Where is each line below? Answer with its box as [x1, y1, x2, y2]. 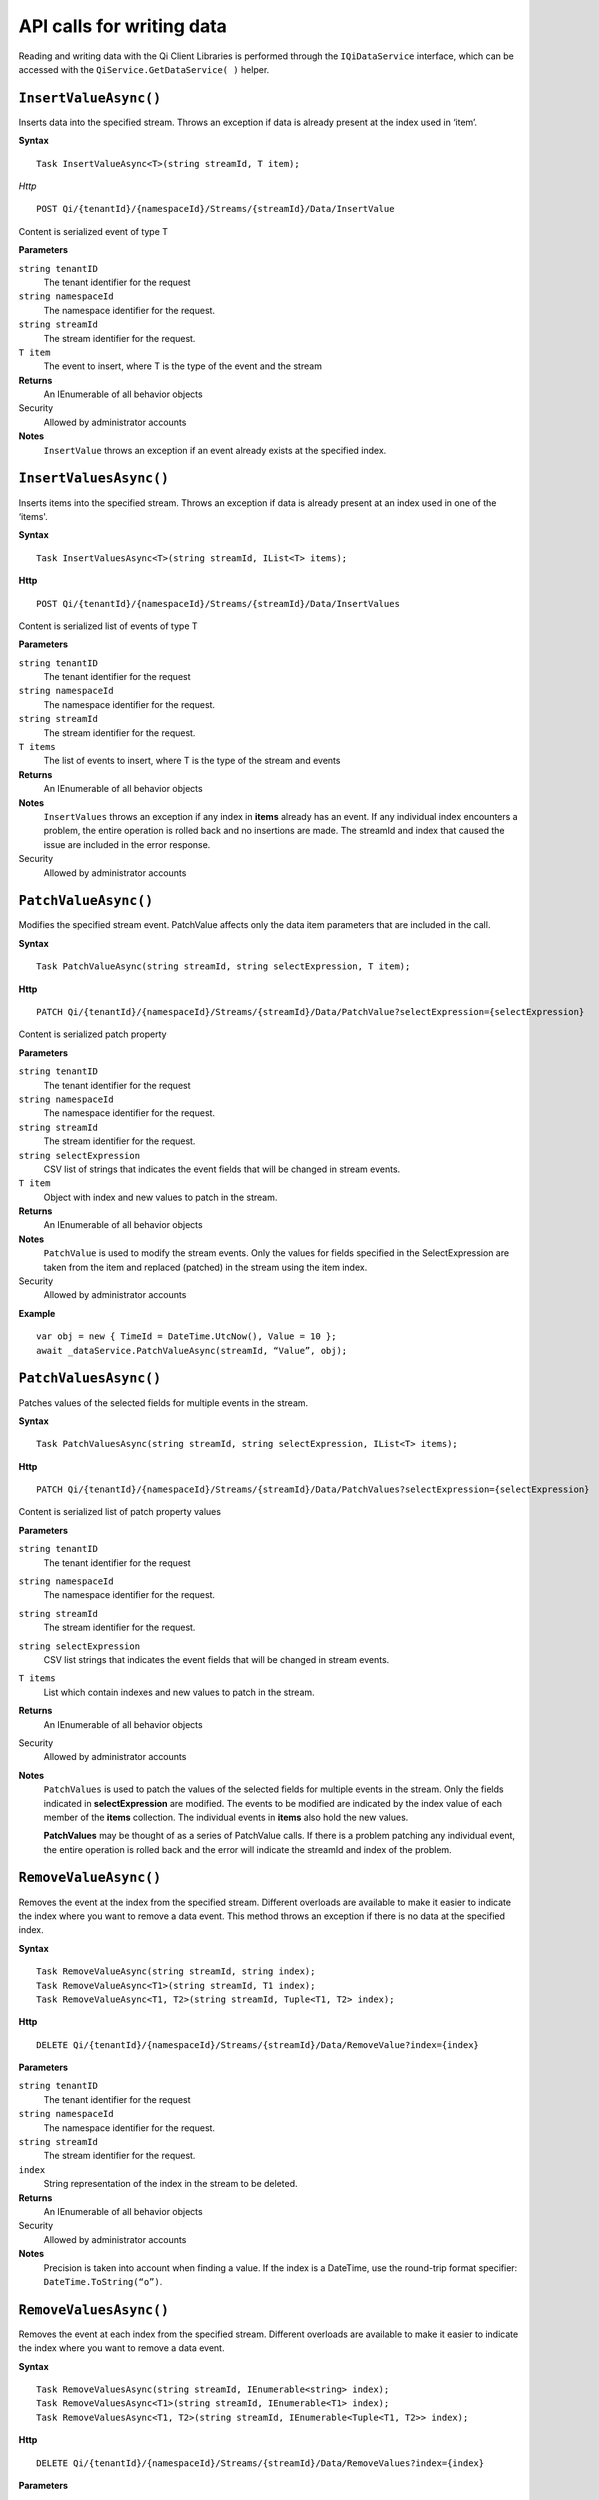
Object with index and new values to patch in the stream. [43, 1191, 278, 1203]
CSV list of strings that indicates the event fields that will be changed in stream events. [43, 1163, 401, 1175]
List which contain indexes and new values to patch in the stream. [43, 1686, 315, 1698]
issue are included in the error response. [43, 838, 211, 850]
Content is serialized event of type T [18, 225, 169, 237]
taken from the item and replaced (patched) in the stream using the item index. [43, 1261, 368, 1273]
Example [18, 1307, 56, 1319]
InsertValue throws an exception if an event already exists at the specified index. [43, 444, 387, 456]
